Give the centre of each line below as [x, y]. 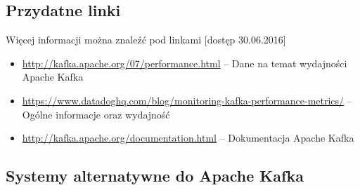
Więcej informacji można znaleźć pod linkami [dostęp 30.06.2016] [146, 40]
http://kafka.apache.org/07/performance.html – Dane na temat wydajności [185, 63]
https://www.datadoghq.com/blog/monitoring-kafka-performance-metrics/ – [187, 100]
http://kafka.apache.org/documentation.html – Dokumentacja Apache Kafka [188, 138]
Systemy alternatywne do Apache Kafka [155, 176]
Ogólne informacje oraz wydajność [96, 114]
